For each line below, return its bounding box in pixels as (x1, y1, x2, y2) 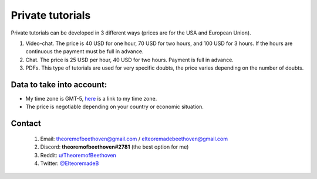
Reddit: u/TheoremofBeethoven (40, 152, 117, 159)
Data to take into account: (11, 80, 107, 89)
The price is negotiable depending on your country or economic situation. (25, 103, 204, 111)
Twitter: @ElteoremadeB (40, 160, 99, 167)
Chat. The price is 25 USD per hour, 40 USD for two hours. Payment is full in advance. (25, 56, 234, 63)
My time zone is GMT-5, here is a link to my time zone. (25, 95, 157, 102)
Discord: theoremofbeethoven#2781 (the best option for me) (40, 143, 189, 150)
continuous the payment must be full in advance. (25, 48, 144, 55)
